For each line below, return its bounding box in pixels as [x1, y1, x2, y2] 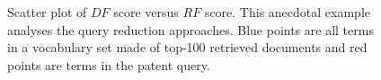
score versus [113, 3, 179, 21]
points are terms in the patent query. [7, 55, 210, 74]
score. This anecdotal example [204, 3, 370, 21]
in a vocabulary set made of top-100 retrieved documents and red [7, 38, 368, 57]
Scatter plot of [7, 3, 87, 21]
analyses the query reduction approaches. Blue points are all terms [7, 20, 374, 39]
